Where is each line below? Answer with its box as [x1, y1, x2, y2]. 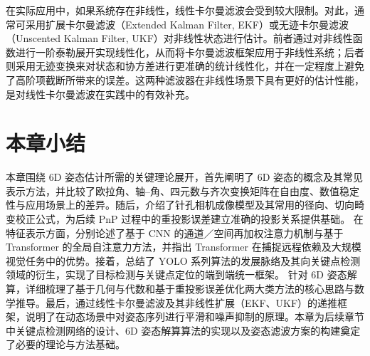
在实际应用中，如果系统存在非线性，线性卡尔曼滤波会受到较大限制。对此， [6, 3, 354, 17]
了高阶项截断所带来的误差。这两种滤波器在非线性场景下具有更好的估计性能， [6, 72, 364, 87]
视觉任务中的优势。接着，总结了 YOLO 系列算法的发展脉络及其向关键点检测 [6, 253, 361, 268]
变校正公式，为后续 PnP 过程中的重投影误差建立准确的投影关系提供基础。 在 [6, 211, 364, 226]
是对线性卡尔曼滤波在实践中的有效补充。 [6, 86, 195, 101]
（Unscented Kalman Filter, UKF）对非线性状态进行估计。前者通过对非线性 [6, 31, 353, 46]
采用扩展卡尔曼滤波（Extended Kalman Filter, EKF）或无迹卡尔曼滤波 [25, 16, 349, 31]
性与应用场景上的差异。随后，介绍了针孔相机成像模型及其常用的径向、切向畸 [6, 197, 364, 212]
